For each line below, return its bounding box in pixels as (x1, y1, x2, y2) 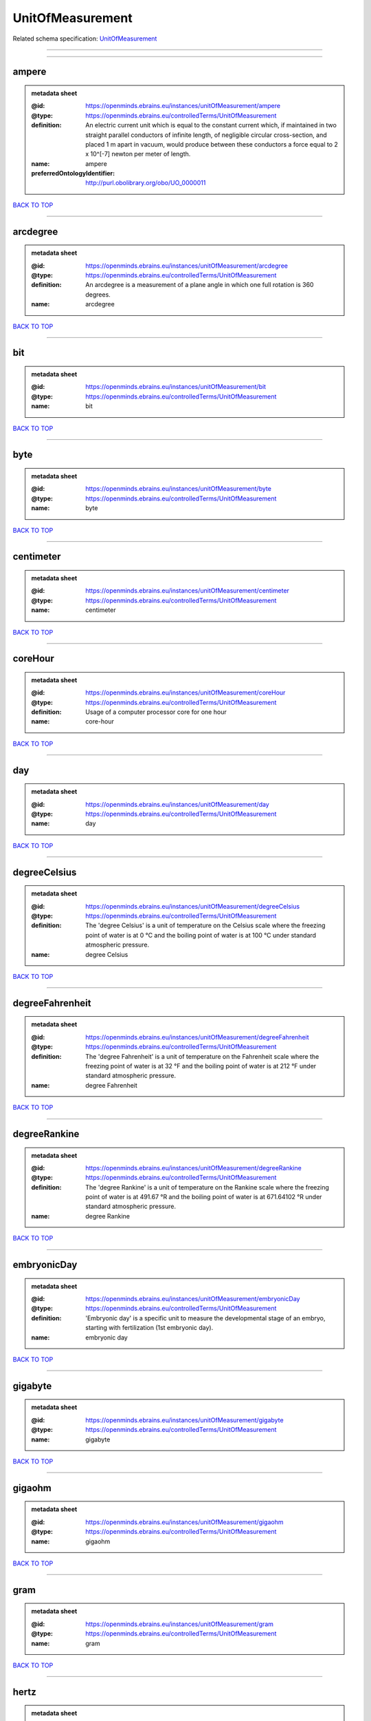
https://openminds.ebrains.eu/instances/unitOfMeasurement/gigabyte (85, 1415, 284, 1424)
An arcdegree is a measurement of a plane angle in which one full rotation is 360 (85, 281, 314, 289)
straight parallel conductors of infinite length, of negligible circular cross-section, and (85, 131, 328, 139)
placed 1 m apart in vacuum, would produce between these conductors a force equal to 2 (85, 140, 338, 148)
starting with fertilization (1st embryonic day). (85, 1324, 214, 1332)
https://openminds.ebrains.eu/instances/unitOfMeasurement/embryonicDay (85, 1295, 300, 1303)
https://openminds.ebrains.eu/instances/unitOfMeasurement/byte (85, 485, 271, 493)
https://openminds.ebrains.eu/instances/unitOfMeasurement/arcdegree (85, 262, 289, 270)
